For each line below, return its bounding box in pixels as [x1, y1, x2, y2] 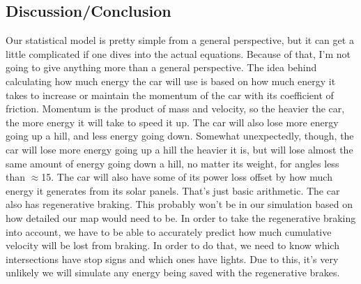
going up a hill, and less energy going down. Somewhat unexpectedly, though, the [6, 128, 354, 143]
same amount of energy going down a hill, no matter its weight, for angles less [6, 156, 339, 170]
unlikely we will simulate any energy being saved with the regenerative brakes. [6, 265, 340, 280]
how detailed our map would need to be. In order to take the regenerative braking [6, 210, 356, 225]
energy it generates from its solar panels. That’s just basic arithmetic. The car [6, 183, 340, 197]
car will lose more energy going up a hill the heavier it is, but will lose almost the [6, 142, 353, 156]
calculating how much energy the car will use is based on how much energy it [6, 73, 336, 88]
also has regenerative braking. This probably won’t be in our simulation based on [6, 197, 353, 211]
